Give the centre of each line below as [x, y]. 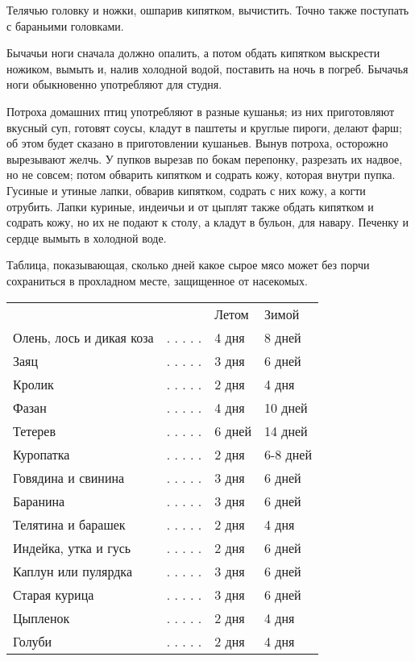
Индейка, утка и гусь [72, 547]
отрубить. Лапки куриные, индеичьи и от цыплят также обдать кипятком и [190, 206]
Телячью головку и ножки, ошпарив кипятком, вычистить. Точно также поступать [208, 10]
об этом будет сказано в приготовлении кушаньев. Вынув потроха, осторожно [197, 143]
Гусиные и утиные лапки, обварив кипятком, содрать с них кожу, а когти [186, 190]
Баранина [39, 501]
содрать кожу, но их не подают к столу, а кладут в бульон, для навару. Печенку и [207, 222]
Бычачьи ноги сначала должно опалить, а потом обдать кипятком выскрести [193, 53]
